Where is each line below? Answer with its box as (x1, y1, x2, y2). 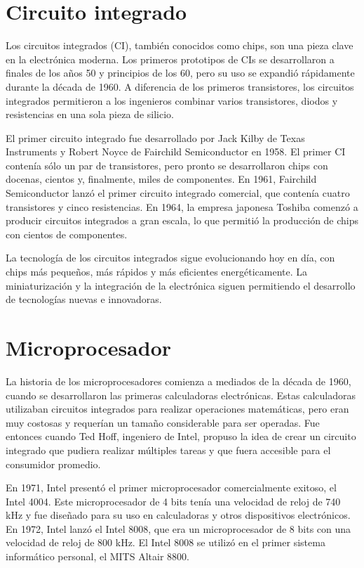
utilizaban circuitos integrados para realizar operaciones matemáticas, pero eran (6, 401, 349, 416)
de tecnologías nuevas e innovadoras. (6, 292, 162, 306)
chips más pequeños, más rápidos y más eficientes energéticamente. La (6, 264, 308, 279)
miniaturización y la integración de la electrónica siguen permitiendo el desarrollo (6, 278, 356, 292)
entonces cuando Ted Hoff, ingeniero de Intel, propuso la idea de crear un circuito (6, 429, 356, 444)
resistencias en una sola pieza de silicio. (6, 107, 174, 122)
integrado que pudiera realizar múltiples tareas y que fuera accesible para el (6, 442, 331, 457)
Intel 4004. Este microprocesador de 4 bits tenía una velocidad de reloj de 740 (6, 493, 341, 508)
